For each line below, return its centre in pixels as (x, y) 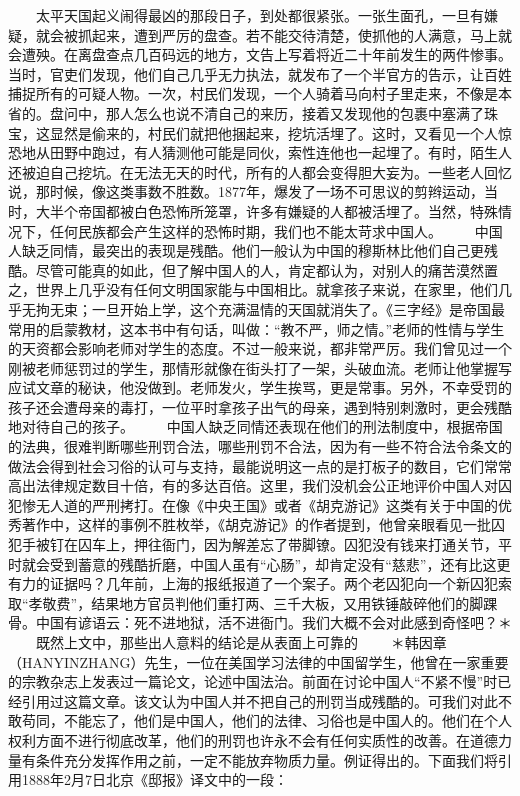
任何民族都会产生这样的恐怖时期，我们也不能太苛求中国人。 (245, 230)
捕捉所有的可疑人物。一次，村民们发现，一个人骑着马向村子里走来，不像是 (253, 93)
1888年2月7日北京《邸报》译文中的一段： (154, 779)
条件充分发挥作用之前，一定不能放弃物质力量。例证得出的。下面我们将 (266, 759)
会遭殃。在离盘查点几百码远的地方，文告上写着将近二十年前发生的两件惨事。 (260, 54)
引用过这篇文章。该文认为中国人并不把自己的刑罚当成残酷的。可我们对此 (259, 700)
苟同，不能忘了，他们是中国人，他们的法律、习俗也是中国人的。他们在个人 (266, 720)
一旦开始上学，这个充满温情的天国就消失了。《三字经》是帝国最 (298, 308)
